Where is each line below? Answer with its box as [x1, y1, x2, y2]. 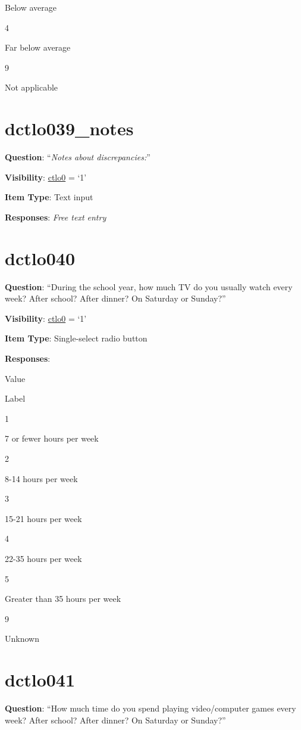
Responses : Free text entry [5, 210, 106, 223]
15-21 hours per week [5, 512, 82, 524]
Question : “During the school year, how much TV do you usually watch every [5, 280, 293, 293]
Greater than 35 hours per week [5, 592, 121, 605]
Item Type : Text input [5, 191, 93, 203]
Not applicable [5, 81, 58, 94]
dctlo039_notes [5, 116, 134, 141]
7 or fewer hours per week [5, 432, 99, 445]
